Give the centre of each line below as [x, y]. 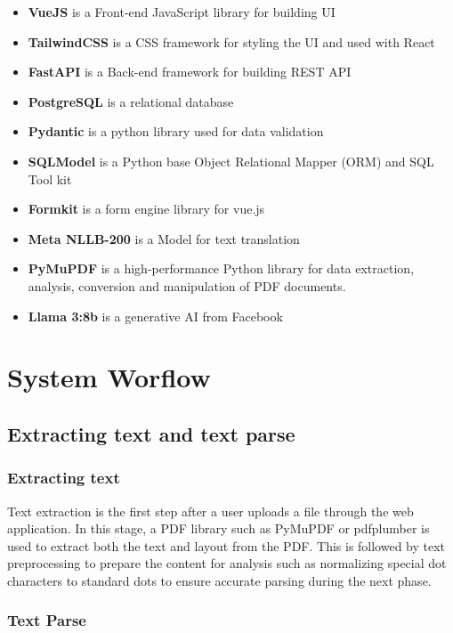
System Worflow [109, 377]
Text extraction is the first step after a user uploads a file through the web [210, 511]
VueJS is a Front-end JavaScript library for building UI [182, 12]
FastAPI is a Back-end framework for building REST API [190, 72]
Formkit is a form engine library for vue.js [146, 209]
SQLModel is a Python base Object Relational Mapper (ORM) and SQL [231, 161]
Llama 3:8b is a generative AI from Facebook [155, 316]
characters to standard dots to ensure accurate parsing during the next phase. [219, 580]
